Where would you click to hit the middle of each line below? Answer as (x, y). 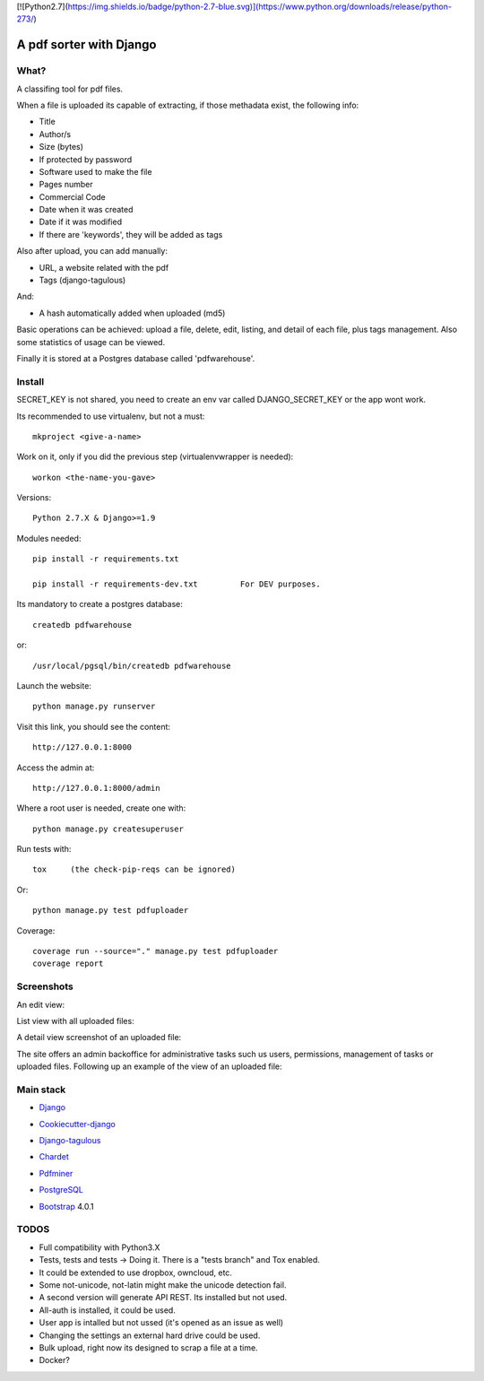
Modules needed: (49, 538)
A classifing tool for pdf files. (70, 89)
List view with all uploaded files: (75, 1021)
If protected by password (86, 159)
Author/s (55, 134)
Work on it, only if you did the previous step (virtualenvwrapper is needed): (155, 456)
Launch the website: (54, 685)
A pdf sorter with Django (86, 45)
